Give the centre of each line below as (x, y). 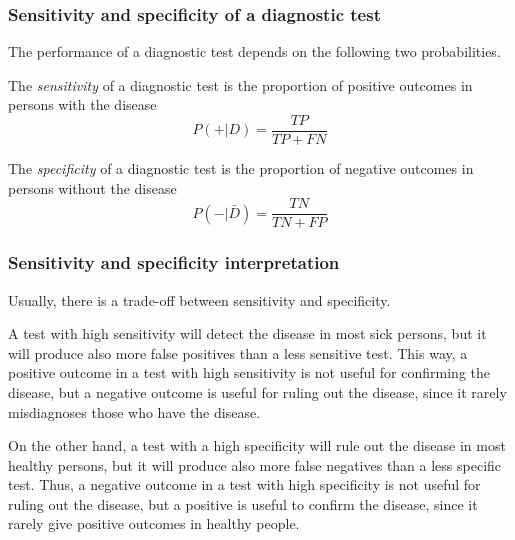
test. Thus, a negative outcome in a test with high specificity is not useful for (244, 484)
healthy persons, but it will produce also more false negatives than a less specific (255, 464)
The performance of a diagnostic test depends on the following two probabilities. (254, 51)
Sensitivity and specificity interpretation (174, 262)
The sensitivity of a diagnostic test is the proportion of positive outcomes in (240, 84)
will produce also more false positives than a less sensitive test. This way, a (238, 352)
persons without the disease (92, 187)
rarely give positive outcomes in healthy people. (154, 523)
